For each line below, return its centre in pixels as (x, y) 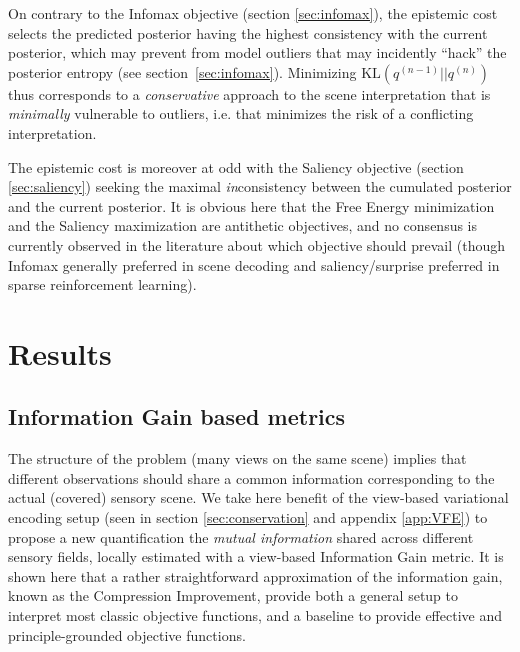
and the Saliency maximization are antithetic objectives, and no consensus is (243, 225)
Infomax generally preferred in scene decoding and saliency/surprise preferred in (254, 264)
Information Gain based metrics (177, 416)
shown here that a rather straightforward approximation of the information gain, (255, 575)
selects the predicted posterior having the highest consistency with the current (248, 32)
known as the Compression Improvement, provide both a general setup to (233, 595)
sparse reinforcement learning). (102, 284)
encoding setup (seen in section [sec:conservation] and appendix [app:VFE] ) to (248, 517)
